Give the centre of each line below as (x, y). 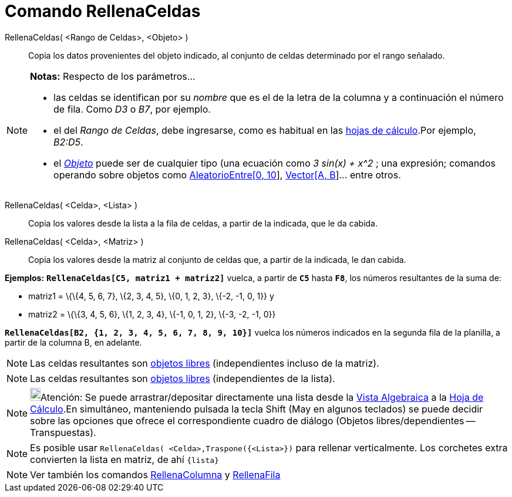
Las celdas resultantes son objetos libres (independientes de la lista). (183, 378)
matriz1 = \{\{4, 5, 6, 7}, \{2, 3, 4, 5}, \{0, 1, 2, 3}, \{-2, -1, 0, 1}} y (151, 296)
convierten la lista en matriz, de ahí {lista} (124, 459)
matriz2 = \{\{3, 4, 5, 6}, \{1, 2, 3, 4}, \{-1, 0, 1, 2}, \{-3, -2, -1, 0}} (152, 314)
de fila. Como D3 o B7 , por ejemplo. (132, 109)
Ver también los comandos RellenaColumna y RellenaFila (155, 474)
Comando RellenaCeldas (103, 11)
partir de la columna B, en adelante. (73, 342)
